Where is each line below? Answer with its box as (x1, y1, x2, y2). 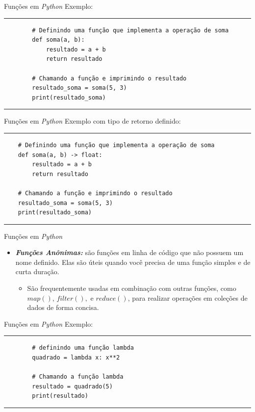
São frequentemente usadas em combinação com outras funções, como (27, 283, 236, 293)
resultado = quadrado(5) (32, 383, 113, 390)
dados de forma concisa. (27, 302, 99, 312)
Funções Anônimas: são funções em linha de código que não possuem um (15, 247, 244, 257)
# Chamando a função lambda (32, 373, 124, 381)
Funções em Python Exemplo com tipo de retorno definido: (4, 116, 181, 126)
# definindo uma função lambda (32, 344, 134, 352)
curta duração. (15, 266, 59, 277)
